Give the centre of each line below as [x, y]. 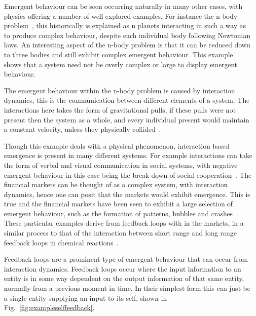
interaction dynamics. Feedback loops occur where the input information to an [123, 268]
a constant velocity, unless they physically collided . [83, 129]
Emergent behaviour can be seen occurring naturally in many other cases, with [123, 6]
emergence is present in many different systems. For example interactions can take [128, 155]
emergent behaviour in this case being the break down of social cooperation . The [128, 175]
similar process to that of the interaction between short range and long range [120, 233]
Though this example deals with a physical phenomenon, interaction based [117, 145]
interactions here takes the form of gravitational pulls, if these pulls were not [120, 109]
